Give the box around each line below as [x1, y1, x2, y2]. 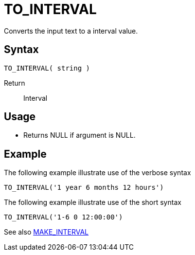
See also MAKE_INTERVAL [4, 228, 89, 237]
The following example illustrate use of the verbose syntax [4, 168, 191, 177]
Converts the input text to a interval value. [4, 26, 138, 35]
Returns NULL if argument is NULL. [23, 131, 136, 140]
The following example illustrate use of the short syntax [4, 198, 181, 207]
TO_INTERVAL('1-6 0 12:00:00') [4, 213, 123, 221]
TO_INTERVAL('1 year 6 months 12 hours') [4, 183, 164, 192]
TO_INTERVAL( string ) [4, 64, 90, 72]
